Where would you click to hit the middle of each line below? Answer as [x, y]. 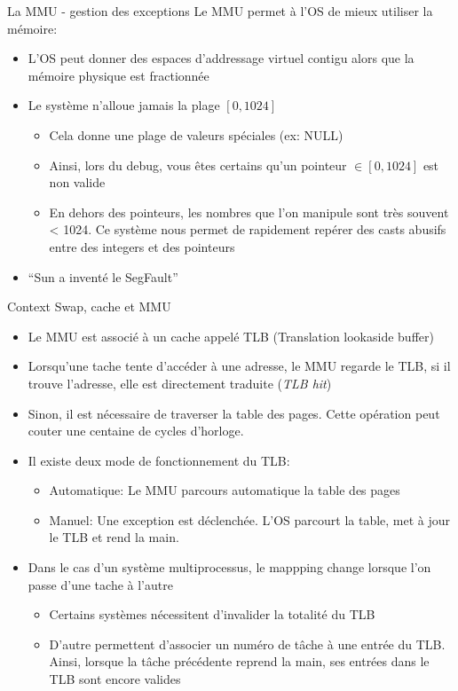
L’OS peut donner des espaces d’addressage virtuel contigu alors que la [221, 58]
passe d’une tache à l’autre [100, 584]
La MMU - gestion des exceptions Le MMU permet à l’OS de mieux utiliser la [220, 11]
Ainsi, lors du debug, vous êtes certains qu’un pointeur [198, 165]
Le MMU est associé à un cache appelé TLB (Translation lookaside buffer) [231, 336]
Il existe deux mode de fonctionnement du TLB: [159, 460]
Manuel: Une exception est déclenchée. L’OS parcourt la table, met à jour [250, 519]
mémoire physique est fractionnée [118, 75]
